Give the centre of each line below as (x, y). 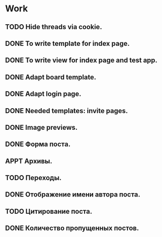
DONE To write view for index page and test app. (81, 60)
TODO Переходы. (33, 178)
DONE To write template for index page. (67, 43)
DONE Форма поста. (38, 144)
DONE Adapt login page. (43, 94)
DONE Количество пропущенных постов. (72, 228)
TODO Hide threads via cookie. (54, 27)
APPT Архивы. (29, 161)
